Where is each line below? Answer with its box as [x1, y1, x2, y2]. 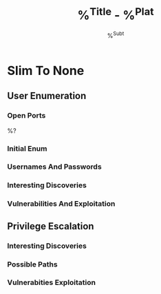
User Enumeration [7, 90, 87, 102]
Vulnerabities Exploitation [7, 277, 96, 287]
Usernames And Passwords [7, 162, 102, 171]
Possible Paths [7, 260, 58, 269]
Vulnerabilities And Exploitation [7, 199, 116, 209]
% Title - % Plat [77, 5, 154, 23]
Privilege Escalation [7, 220, 94, 232]
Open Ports [7, 111, 46, 120]
